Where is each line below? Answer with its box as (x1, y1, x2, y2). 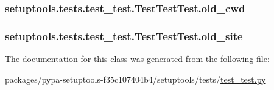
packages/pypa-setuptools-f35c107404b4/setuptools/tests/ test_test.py (5, 72, 266, 85)
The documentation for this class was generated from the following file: (5, 52, 270, 65)
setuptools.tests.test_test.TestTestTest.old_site (5, 28, 243, 43)
